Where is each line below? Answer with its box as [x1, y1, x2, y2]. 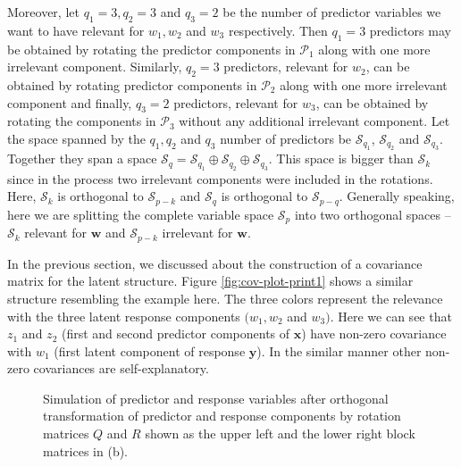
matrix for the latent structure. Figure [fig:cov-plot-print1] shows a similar [7, 271, 414, 290]
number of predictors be [220, 129, 352, 147]
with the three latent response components [7, 306, 240, 325]
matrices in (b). [43, 441, 129, 460]
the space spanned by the [7, 129, 146, 147]
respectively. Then [228, 21, 328, 39]
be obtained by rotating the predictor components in [7, 39, 296, 58]
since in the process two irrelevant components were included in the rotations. [7, 169, 433, 188]
